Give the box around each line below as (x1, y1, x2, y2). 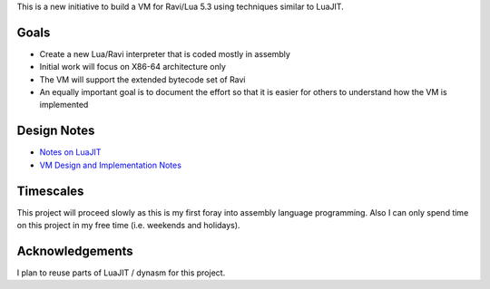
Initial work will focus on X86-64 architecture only (39, 62, 227, 72)
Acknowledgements (16, 243, 133, 258)
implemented (39, 100, 89, 111)
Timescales (16, 183, 84, 198)
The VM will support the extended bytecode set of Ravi (39, 73, 246, 85)
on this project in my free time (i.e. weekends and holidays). (16, 220, 240, 231)
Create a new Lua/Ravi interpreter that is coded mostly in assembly (39, 48, 290, 59)
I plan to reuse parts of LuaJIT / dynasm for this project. (16, 267, 226, 278)
